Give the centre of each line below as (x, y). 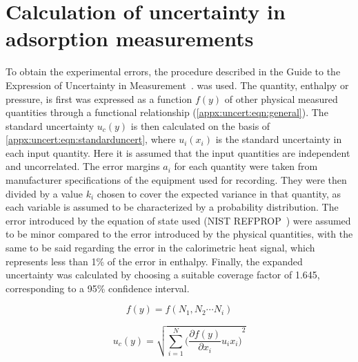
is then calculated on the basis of (200, 125)
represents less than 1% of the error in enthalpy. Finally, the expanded (154, 261)
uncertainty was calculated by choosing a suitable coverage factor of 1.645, (163, 275)
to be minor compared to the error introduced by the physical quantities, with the (179, 234)
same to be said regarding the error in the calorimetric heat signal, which (160, 248)
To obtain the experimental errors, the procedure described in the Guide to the (173, 72)
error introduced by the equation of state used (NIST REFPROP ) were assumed (178, 220)
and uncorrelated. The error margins (83, 166)
